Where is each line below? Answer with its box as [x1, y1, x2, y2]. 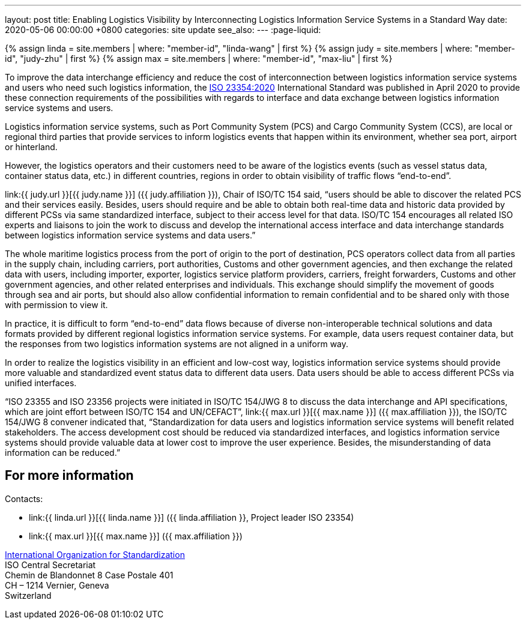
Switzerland [5, 590, 52, 601]
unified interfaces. [5, 378, 77, 388]
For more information [5, 468, 134, 483]
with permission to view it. [5, 300, 108, 310]
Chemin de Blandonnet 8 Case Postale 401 [5, 569, 174, 580]
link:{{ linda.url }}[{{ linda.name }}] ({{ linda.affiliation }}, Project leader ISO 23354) [29, 512, 354, 523]
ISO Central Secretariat [5, 559, 96, 570]
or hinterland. [5, 142, 58, 152]
